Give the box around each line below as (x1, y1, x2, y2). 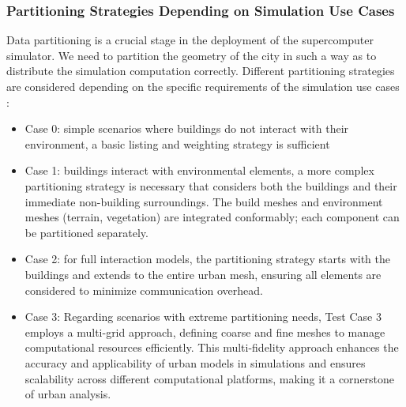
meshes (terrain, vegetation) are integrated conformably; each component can (24, 209, 400, 225)
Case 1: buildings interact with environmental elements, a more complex (24, 162, 374, 179)
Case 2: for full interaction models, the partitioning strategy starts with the (24, 251, 391, 267)
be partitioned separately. (24, 224, 148, 240)
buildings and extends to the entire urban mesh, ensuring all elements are (24, 266, 382, 282)
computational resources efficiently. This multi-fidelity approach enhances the (24, 339, 399, 356)
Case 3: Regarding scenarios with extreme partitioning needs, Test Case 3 (24, 308, 382, 325)
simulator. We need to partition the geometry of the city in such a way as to (6, 47, 377, 63)
